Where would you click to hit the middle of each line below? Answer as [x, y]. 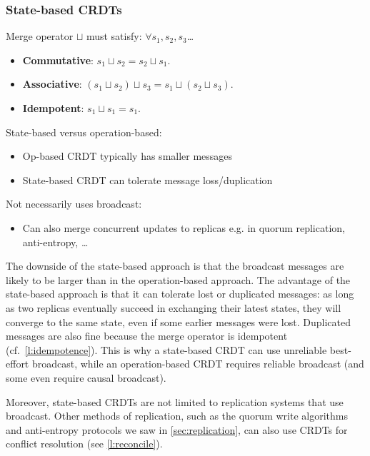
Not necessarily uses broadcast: [74, 204]
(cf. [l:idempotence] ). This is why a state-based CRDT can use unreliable [166, 349]
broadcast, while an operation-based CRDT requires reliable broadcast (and [198, 364]
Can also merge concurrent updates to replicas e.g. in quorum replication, [184, 227]
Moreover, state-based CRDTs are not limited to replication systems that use [175, 401]
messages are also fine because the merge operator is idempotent [147, 336]
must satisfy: [114, 36]
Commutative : [58, 60]
